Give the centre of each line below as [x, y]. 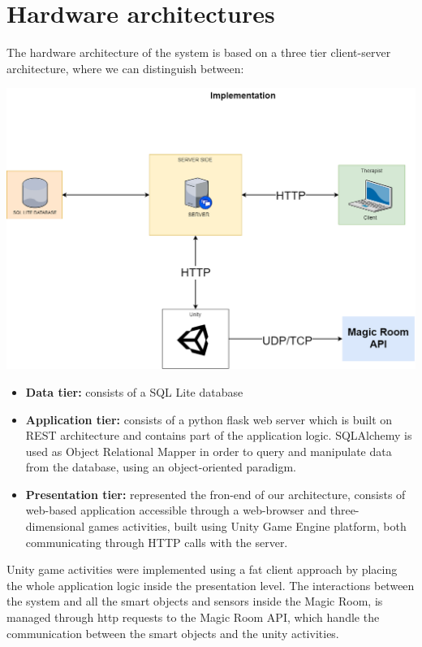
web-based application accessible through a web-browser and [176, 510]
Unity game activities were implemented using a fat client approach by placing [202, 569]
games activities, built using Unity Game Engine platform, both [247, 526]
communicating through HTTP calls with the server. [157, 542]
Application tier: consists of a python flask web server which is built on [209, 419]
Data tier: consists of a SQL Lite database [134, 391]
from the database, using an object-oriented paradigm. [161, 467]
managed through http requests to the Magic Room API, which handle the [193, 617]
